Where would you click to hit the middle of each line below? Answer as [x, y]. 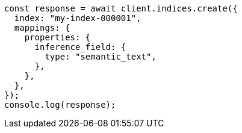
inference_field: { [80, 47]
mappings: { [42, 28]
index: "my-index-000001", [78, 18]
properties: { [57, 37]
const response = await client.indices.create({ [121, 8]
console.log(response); [60, 105]
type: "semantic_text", [101, 57]
